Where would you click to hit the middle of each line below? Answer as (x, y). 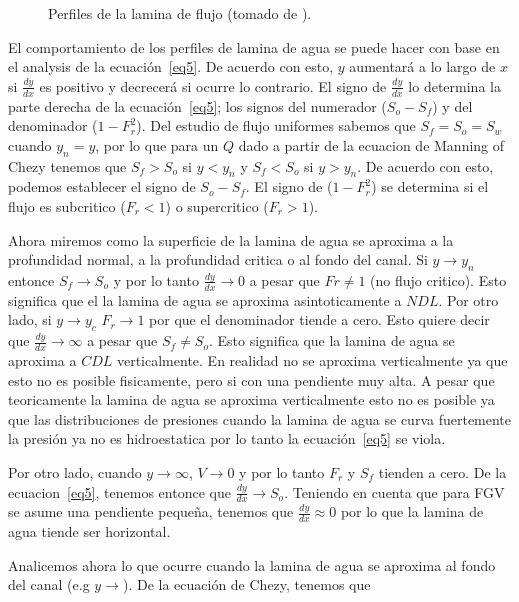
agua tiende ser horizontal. (89, 531)
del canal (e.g (49, 584)
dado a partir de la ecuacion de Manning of (371, 144)
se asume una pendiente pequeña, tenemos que (151, 511)
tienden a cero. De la (442, 471)
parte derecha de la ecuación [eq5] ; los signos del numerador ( (197, 105)
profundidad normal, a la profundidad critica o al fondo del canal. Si (218, 259)
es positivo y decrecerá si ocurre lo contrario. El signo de (213, 85)
